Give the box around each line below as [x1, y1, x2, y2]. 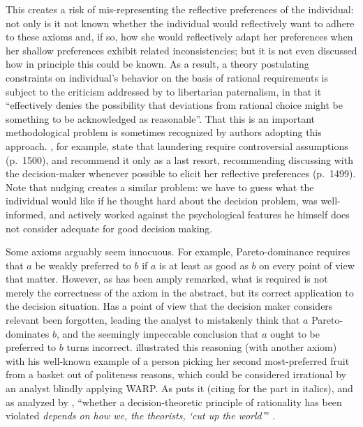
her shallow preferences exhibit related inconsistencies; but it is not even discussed [6, 43, 357, 57]
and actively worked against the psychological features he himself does [49, 207, 350, 221]
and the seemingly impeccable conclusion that [62, 326, 259, 340]
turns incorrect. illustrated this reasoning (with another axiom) [66, 340, 337, 354]
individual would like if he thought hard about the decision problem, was [6, 193, 318, 208]
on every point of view [259, 257, 355, 272]
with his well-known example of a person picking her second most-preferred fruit [6, 353, 350, 368]
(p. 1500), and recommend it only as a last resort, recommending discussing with [6, 152, 353, 167]
